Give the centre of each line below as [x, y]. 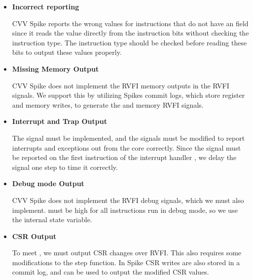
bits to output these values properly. [67, 52]
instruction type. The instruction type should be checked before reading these [129, 42]
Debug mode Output [48, 183]
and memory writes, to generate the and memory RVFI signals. [108, 104]
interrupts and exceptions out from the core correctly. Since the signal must [126, 147]
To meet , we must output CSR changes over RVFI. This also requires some [127, 253]
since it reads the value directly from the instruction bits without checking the [130, 33]
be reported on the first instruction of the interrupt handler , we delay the [124, 157]
